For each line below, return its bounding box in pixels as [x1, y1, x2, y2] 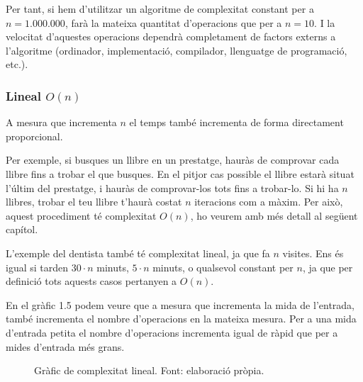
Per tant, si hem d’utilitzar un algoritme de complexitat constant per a [6, 1, 314, 16]
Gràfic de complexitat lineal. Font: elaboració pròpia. [34, 363, 264, 378]
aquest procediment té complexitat [6, 208, 157, 223]
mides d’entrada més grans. [6, 339, 125, 354]
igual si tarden [6, 259, 69, 274]
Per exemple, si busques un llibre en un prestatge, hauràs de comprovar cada [6, 152, 340, 167]
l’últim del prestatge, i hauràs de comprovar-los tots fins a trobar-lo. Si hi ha [6, 180, 339, 195]
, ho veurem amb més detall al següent [190, 208, 358, 223]
